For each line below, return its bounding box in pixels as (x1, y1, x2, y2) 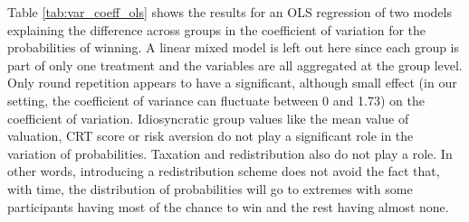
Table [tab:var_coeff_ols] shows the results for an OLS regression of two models (7, 3, 452, 21)
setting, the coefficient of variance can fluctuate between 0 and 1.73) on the (7, 90, 425, 109)
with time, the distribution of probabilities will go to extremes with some (7, 179, 413, 198)
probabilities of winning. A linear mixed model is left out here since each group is (7, 38, 460, 57)
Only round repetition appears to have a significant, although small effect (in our (7, 73, 457, 92)
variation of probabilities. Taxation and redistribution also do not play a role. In (7, 143, 453, 162)
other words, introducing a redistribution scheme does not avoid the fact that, (7, 162, 440, 180)
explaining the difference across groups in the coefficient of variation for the (7, 20, 426, 39)
